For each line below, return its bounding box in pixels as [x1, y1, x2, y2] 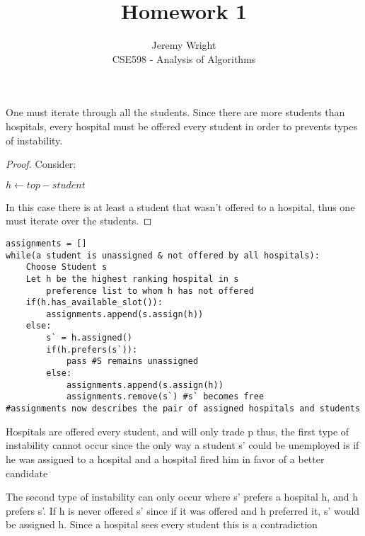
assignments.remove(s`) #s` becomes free [66, 392, 265, 402]
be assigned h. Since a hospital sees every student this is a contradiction [6, 517, 318, 532]
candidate [6, 465, 48, 480]
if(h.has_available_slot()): [25, 297, 163, 308]
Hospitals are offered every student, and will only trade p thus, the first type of [6, 423, 349, 438]
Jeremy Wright [151, 38, 216, 52]
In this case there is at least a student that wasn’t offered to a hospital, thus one [6, 199, 355, 214]
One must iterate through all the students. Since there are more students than [6, 105, 345, 120]
